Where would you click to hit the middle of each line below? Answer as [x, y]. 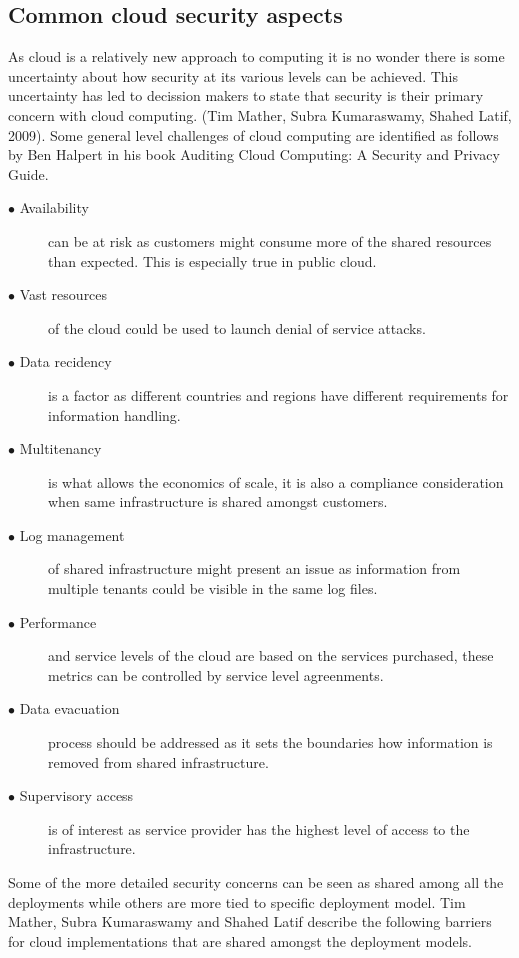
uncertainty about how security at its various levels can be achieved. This [233, 75]
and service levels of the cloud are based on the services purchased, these [271, 655]
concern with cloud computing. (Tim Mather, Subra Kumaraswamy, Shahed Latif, [260, 114]
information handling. [114, 414]
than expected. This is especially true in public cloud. [212, 260]
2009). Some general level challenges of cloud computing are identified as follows [253, 134]
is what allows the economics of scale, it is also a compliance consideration [276, 481]
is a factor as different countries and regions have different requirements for [278, 394]
